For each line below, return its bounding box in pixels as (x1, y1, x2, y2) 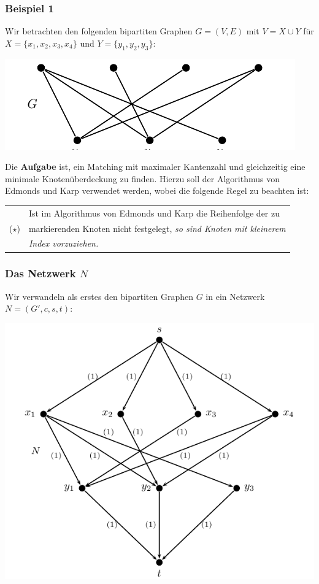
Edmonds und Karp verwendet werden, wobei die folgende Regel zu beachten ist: (5, 184, 309, 197)
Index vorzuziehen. (28, 237, 99, 250)
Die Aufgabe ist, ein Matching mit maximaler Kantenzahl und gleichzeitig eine (5, 160, 306, 173)
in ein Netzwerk (206, 290, 265, 302)
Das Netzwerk (5, 266, 76, 281)
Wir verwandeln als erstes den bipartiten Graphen (5, 290, 193, 302)
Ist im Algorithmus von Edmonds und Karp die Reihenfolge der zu (28, 206, 280, 219)
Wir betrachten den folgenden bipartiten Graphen (5, 25, 193, 37)
